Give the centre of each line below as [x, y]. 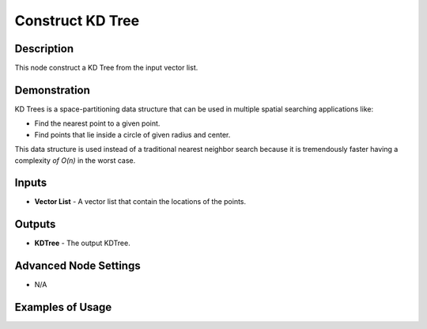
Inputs [31, 183]
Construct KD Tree [77, 21]
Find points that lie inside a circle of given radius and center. [132, 134]
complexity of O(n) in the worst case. [75, 160]
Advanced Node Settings [78, 266]
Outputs [35, 224]
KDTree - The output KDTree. [82, 243]
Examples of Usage [63, 307]
